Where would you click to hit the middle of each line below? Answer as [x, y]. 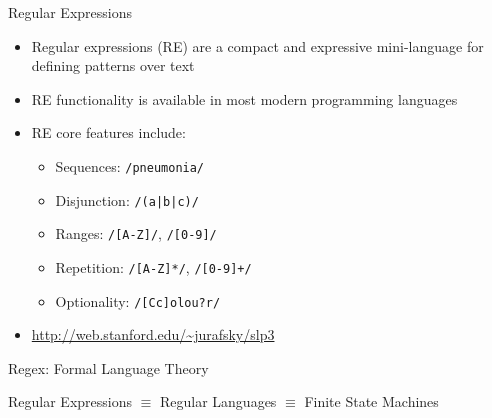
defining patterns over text [113, 65]
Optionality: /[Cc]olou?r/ [138, 300]
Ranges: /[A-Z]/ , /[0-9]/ [136, 233]
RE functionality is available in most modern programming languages [244, 98]
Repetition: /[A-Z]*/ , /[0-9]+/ [153, 266]
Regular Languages [218, 401]
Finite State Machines [371, 401]
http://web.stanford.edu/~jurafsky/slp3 [153, 334]
